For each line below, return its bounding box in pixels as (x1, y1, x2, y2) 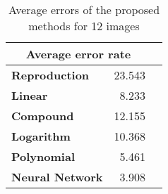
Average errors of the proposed (8, 1, 160, 18)
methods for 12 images (28, 18, 140, 34)
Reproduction (11, 67, 90, 83)
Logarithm (11, 128, 71, 144)
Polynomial (11, 148, 75, 164)
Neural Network (11, 169, 103, 185)
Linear (11, 87, 48, 103)
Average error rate (25, 46, 131, 62)
